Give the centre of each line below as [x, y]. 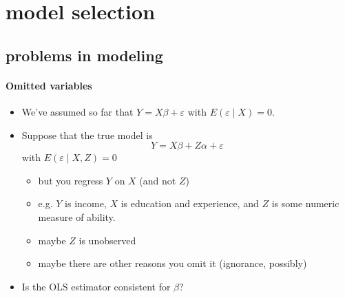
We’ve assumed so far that [77, 111]
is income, [86, 203]
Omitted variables [49, 85]
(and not [158, 180]
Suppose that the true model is [87, 135]
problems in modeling [84, 55]
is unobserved [107, 240]
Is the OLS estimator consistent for [96, 286]
